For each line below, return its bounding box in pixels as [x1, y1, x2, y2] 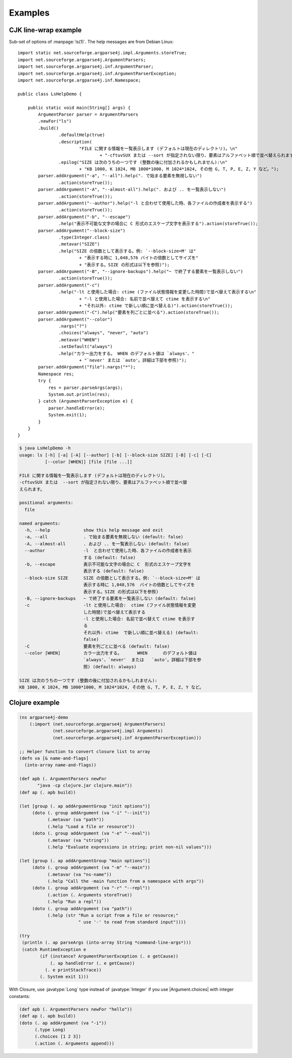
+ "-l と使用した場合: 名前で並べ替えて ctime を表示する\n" [79, 296, 211, 302]
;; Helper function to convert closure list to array [19, 749, 150, 754]
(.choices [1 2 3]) [35, 1034, 81, 1039]
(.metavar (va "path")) [47, 817, 104, 822]
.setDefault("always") [58, 344, 113, 349]
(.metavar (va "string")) [47, 837, 109, 843]
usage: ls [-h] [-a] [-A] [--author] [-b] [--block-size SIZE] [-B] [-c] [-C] [19, 452, 212, 458]
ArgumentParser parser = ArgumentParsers [38, 111, 139, 117]
